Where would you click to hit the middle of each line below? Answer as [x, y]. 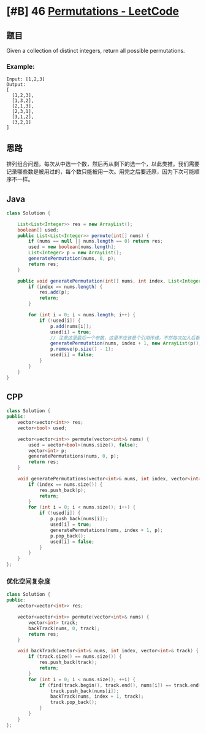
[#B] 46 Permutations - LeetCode [93, 11]
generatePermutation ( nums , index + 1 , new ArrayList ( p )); [126, 343]
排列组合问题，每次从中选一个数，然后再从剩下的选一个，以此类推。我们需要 [103, 164]
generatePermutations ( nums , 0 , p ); [74, 456]
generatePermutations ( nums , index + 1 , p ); [107, 530]
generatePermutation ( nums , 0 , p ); [72, 259]
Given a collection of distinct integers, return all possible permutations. [96, 51]
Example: [21, 66]
